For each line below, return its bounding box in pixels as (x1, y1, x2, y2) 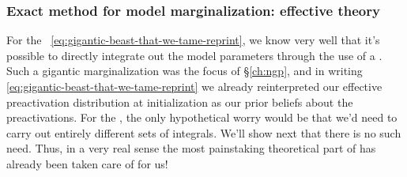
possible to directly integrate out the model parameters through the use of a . (6, 47, 383, 63)
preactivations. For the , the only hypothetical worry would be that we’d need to (6, 109, 398, 126)
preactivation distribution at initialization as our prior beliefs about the (6, 93, 353, 110)
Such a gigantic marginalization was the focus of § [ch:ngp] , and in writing (6, 62, 363, 79)
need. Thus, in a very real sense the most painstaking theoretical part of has (6, 140, 376, 156)
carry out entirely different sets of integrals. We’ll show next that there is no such (6, 124, 401, 141)
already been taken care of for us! (6, 155, 168, 171)
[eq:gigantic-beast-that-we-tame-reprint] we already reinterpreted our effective (6, 78, 383, 94)
